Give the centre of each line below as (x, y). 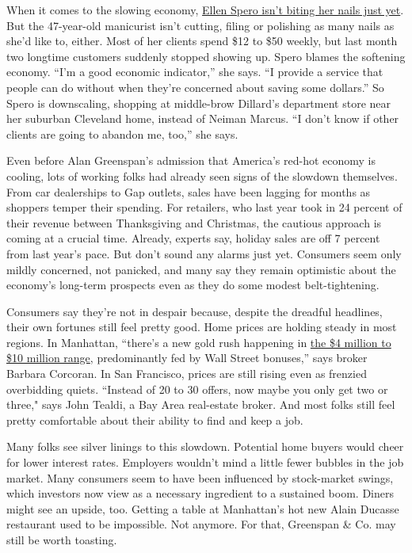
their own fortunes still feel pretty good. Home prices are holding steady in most (202, 327)
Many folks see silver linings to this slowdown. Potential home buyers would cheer (205, 446)
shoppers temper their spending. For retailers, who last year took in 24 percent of (204, 207)
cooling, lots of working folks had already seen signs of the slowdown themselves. (202, 175)
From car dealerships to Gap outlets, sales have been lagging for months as (189, 191)
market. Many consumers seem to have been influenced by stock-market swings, (200, 477)
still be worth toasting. (62, 540)
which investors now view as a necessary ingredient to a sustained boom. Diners (200, 493)
